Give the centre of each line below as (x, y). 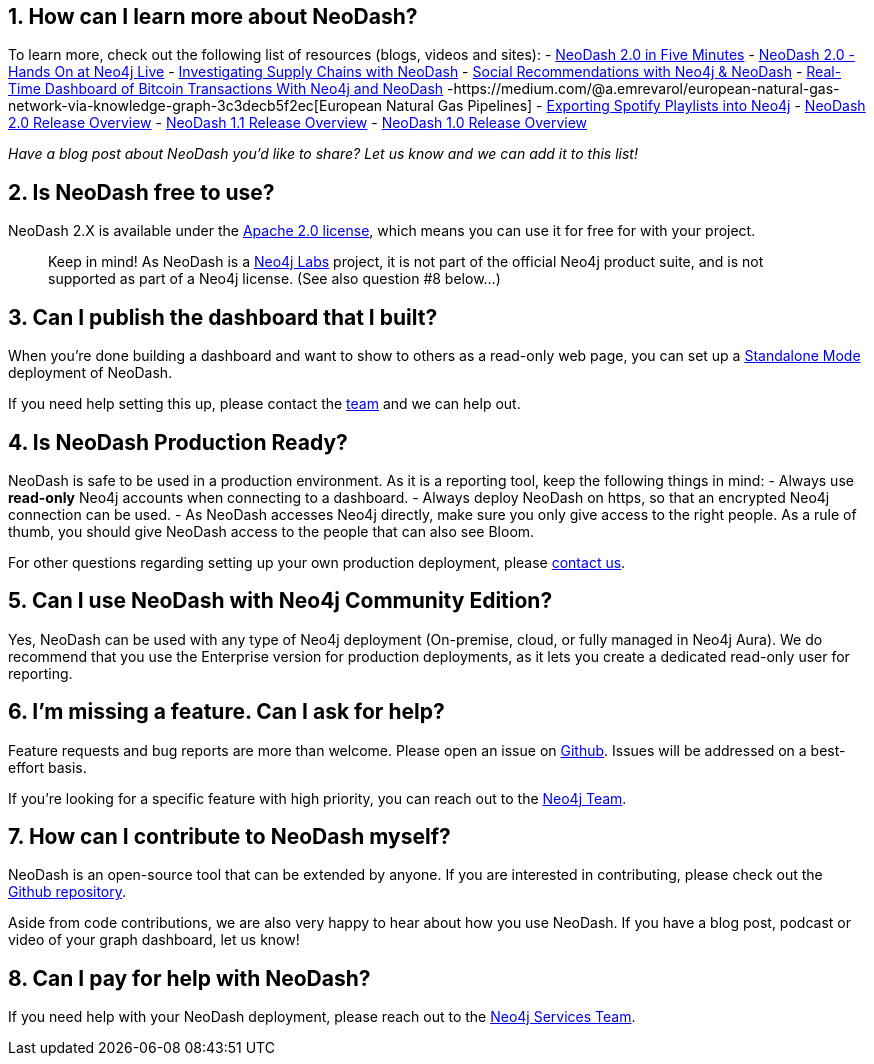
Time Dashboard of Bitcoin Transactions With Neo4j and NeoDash (226, 89)
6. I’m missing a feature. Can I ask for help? (226, 712)
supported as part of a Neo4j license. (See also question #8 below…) (274, 279)
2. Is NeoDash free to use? (141, 192)
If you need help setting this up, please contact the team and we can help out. (264, 404)
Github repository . (67, 892)
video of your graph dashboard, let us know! (154, 940)
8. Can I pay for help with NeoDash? (189, 978)
